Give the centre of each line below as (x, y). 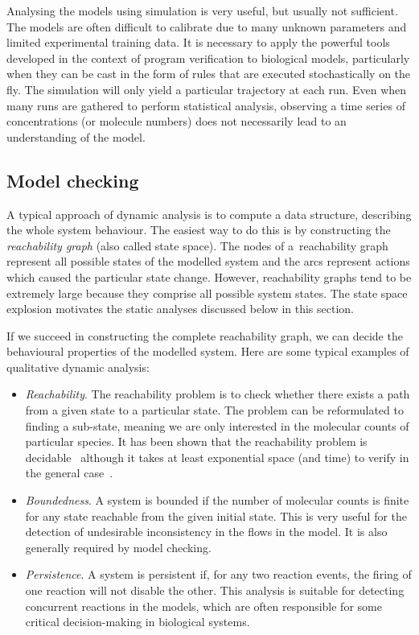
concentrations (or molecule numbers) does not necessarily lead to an (177, 121)
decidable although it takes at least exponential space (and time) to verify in (217, 457)
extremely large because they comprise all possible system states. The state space (207, 293)
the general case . (69, 473)
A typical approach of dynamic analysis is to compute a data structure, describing (209, 214)
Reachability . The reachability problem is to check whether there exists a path (218, 394)
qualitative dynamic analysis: (78, 367)
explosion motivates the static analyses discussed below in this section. (180, 309)
